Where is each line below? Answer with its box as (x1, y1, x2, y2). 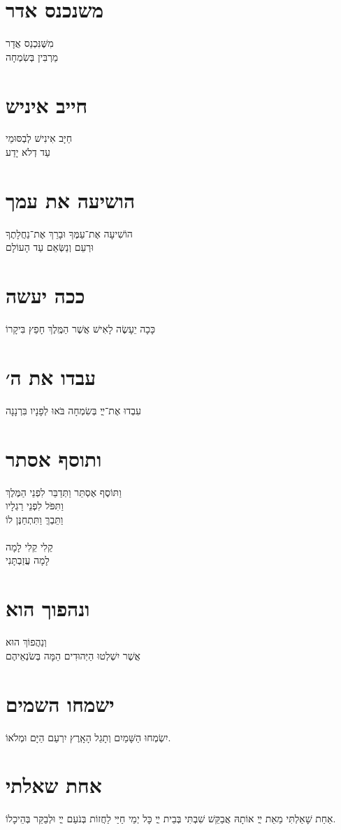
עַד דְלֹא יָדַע (6, 145, 50, 159)
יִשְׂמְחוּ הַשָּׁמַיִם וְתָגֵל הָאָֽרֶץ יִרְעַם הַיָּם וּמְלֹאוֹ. (6, 729, 171, 744)
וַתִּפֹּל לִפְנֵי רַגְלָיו (6, 498, 64, 513)
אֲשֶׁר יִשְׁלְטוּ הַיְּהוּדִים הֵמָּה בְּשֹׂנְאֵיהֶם (6, 648, 140, 662)
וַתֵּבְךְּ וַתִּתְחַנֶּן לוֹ (6, 511, 64, 526)
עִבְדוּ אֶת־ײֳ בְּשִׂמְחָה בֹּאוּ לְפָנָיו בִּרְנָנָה (6, 402, 141, 417)
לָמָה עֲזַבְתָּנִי (6, 553, 50, 567)
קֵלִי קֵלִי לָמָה (6, 539, 53, 553)
